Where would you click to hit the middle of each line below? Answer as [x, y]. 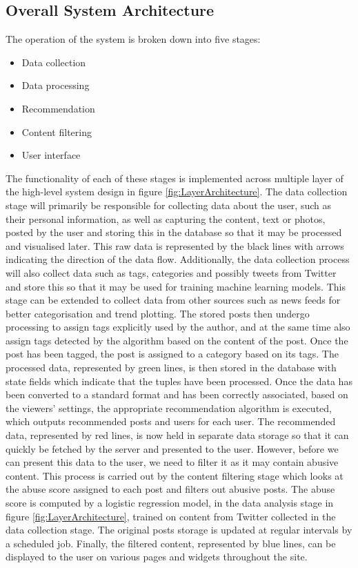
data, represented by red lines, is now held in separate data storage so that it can [177, 435]
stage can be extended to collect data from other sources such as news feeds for [173, 300]
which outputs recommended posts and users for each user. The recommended [171, 421]
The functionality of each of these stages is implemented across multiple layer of [175, 178]
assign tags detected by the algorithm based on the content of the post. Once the [177, 340]
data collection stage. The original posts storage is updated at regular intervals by [179, 530]
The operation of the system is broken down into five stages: [133, 39]
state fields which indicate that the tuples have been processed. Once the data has [179, 381]
